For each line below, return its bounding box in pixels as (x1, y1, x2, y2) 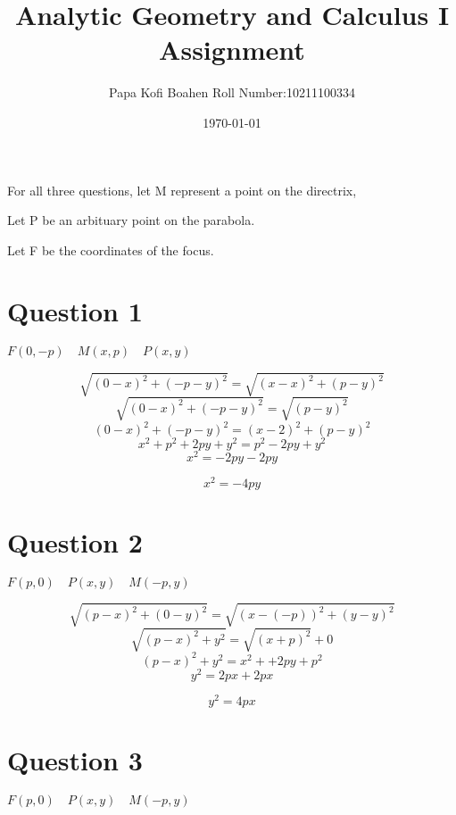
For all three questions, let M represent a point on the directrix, (7, 180, 357, 199)
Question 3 (7, 742, 143, 778)
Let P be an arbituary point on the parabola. (7, 211, 255, 229)
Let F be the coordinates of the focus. (7, 240, 214, 259)
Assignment (159, 31, 305, 68)
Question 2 (7, 524, 143, 561)
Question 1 (7, 293, 143, 329)
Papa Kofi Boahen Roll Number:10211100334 (109, 83, 355, 102)
